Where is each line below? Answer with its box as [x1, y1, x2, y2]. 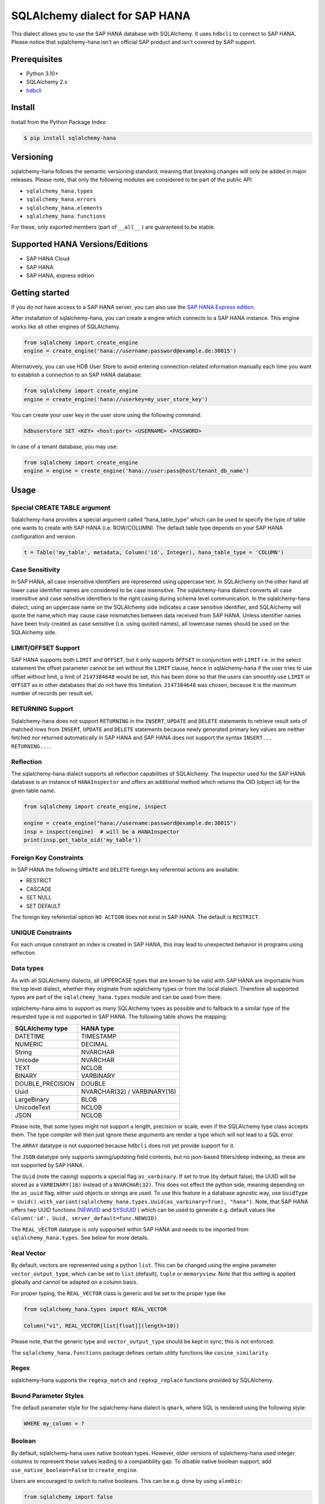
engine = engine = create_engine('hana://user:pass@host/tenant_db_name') [23, 467, 250, 475]
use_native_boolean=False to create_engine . [11, 1466, 138, 1473]
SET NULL [26, 894, 52, 901]
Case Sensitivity [11, 566, 60, 574]
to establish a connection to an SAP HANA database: [11, 371, 142, 378]
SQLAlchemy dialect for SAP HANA [11, 9, 191, 22]
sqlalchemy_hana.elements [26, 205, 103, 211]
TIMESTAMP [81, 1032, 117, 1040]
